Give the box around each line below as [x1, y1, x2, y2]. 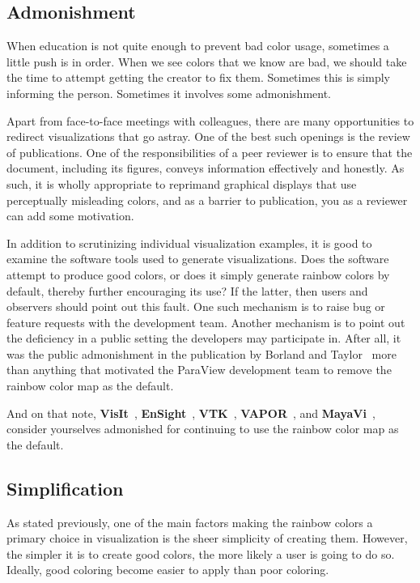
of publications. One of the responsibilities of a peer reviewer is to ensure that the [6, 143, 413, 160]
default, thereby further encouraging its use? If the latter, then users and [6, 282, 368, 299]
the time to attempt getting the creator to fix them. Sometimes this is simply [6, 69, 390, 86]
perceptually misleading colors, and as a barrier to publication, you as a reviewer [6, 191, 408, 208]
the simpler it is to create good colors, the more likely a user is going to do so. [6, 545, 395, 562]
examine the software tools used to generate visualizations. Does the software [6, 250, 389, 267]
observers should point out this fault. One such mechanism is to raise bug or [6, 298, 385, 315]
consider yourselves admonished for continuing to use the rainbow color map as [6, 420, 399, 437]
